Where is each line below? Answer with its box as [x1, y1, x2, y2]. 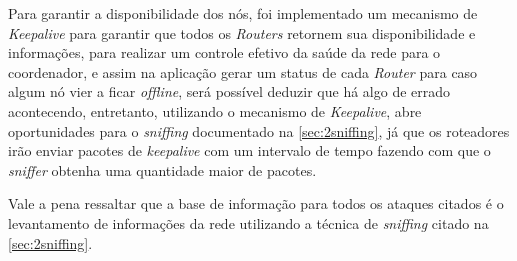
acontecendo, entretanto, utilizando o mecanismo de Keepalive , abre [8, 100, 422, 121]
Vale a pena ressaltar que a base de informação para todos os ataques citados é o [8, 193, 504, 214]
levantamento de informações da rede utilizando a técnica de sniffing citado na [8, 212, 489, 233]
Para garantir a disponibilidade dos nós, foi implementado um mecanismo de [8, 3, 478, 23]
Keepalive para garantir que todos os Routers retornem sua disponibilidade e [8, 22, 476, 43]
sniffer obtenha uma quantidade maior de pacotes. [8, 159, 317, 180]
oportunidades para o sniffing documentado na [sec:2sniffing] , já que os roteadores [8, 120, 510, 141]
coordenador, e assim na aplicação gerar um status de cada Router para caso [8, 61, 478, 82]
